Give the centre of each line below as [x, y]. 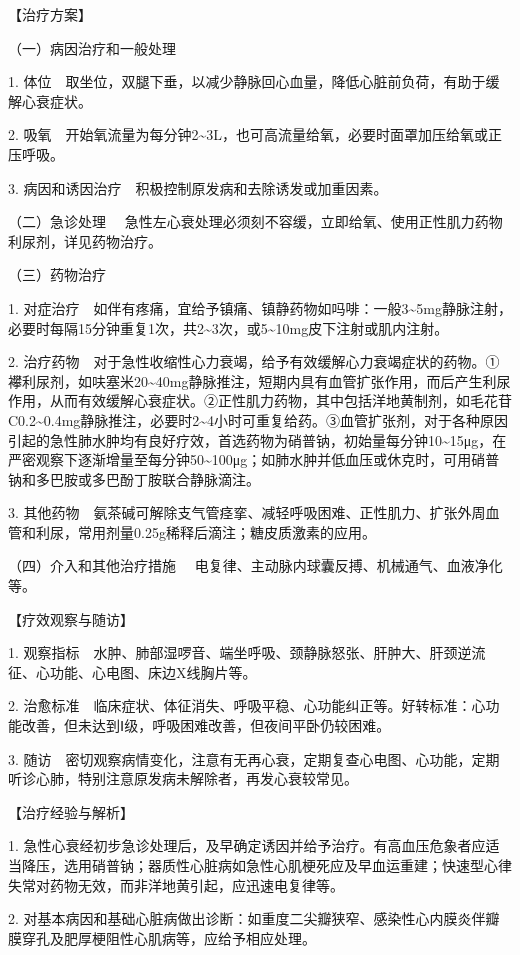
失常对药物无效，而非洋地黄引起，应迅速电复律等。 [176, 884]
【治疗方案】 [50, 14]
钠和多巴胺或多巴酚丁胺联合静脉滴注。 [134, 478]
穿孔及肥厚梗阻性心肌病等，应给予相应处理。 [168, 937]
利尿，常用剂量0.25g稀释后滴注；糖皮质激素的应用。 [205, 531]
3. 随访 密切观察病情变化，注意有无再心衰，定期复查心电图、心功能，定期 [254, 758]
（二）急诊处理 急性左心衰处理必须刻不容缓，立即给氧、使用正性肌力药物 [255, 221]
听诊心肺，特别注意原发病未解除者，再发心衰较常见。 [183, 778]
